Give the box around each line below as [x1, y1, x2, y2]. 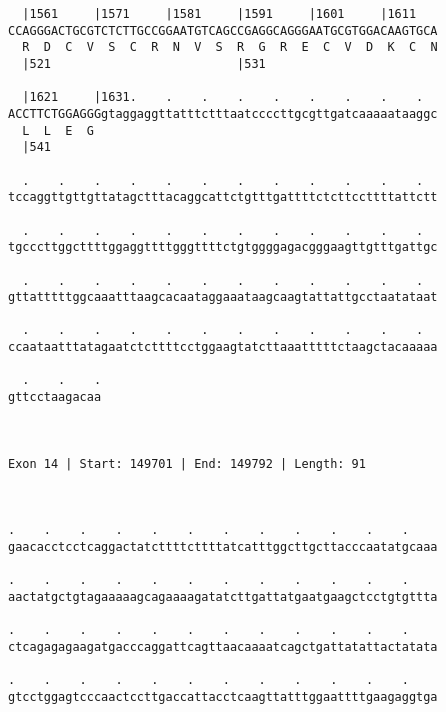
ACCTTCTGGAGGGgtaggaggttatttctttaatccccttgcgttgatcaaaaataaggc [8, 106, 438, 121]
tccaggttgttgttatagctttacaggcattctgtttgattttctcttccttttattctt [8, 190, 438, 205]
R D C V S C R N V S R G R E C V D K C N [22, 40, 438, 55]
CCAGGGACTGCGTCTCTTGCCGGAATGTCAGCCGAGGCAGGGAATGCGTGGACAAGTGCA [8, 23, 438, 38]
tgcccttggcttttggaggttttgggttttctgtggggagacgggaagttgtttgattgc [8, 240, 438, 255]
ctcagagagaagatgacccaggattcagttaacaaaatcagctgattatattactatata [8, 639, 438, 654]
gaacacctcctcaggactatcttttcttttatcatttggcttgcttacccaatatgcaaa [8, 540, 438, 554]
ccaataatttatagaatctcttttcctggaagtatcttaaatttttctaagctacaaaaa [8, 340, 438, 355]
